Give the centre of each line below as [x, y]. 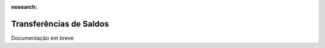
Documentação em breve [42, 38]
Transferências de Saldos [60, 24]
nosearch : [24, 7]
